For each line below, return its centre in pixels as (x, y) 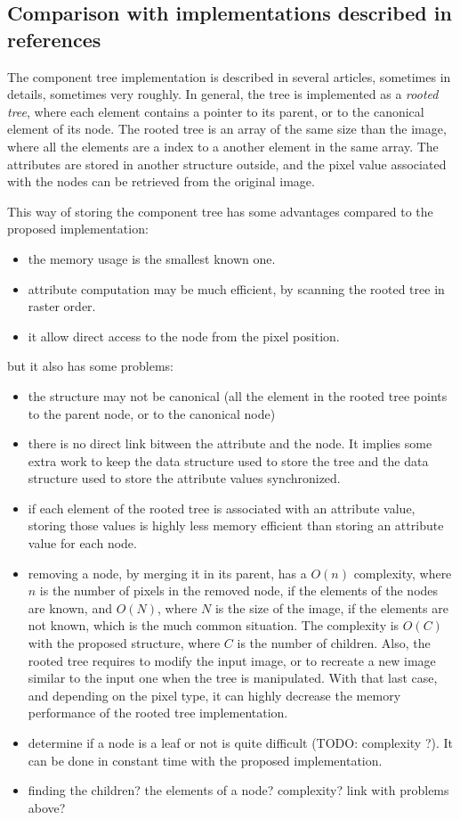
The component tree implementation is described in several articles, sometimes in (229, 76)
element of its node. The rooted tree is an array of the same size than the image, (227, 129)
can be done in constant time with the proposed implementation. (205, 760)
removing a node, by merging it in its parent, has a (167, 573)
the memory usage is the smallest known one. (152, 258)
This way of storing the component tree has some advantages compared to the (220, 211)
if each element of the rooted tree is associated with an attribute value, (222, 508)
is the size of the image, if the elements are (331, 607)
